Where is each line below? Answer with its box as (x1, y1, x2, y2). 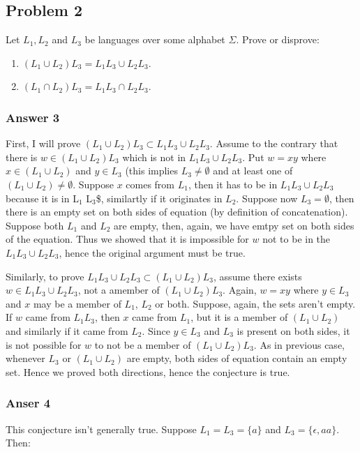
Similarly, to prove (6, 269, 84, 283)
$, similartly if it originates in (96, 190, 223, 205)
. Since (142, 323, 170, 338)
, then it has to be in (188, 176, 278, 191)
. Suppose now (236, 190, 298, 205)
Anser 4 (6, 394, 51, 412)
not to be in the (262, 232, 331, 246)
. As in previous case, (253, 337, 345, 352)
